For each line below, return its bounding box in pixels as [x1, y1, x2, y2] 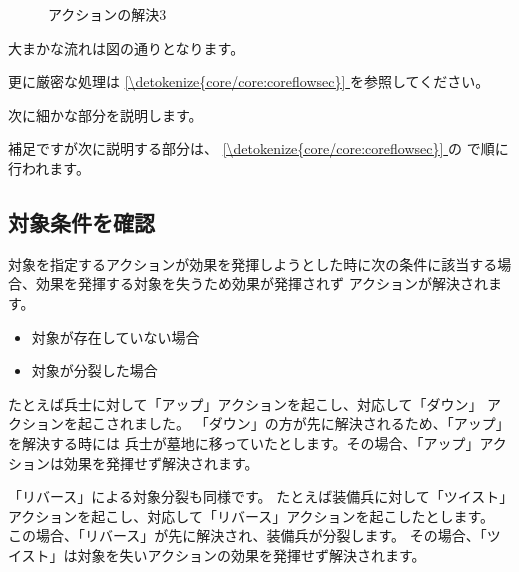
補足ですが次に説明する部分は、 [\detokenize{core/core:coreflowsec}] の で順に [8, 138, 509, 159]
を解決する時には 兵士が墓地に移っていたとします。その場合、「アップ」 [8, 432, 480, 453]
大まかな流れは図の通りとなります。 [8, 37, 245, 58]
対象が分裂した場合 [31, 360, 158, 381]
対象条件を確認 [8, 206, 155, 237]
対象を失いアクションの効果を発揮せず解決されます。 [77, 544, 426, 565]
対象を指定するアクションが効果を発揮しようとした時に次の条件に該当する [8, 253, 498, 274]
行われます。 [8, 157, 90, 178]
